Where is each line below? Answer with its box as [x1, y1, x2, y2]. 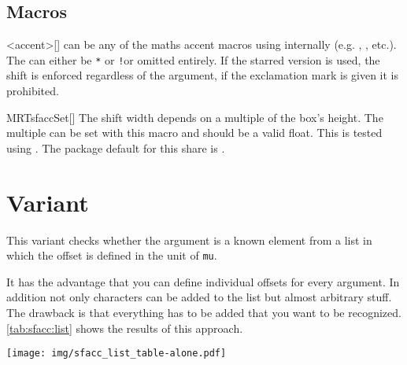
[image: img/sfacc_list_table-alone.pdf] [6, 348, 227, 359]
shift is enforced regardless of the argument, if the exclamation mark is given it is [6, 67, 399, 83]
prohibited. [6, 83, 59, 99]
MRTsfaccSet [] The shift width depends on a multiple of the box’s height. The [6, 109, 383, 125]
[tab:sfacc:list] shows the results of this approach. [6, 319, 243, 336]
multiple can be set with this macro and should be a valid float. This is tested [6, 124, 383, 141]
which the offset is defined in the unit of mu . [6, 247, 217, 264]
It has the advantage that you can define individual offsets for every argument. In [6, 273, 400, 289]
